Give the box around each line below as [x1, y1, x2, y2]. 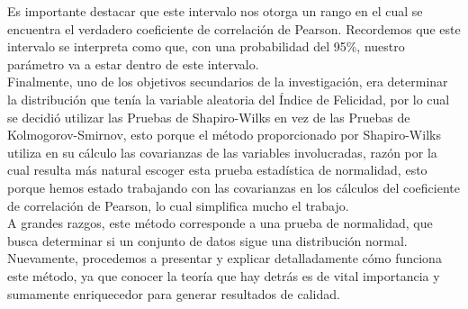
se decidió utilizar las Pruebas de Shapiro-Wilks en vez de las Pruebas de [7, 107, 410, 126]
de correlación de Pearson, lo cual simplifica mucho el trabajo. [7, 195, 349, 214]
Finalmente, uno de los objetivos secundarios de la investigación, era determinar [7, 72, 448, 91]
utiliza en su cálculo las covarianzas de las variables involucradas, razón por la [7, 142, 437, 161]
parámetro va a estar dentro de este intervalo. [7, 54, 259, 73]
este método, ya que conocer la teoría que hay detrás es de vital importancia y [7, 266, 440, 285]
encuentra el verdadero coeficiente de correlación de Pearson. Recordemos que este [7, 19, 461, 38]
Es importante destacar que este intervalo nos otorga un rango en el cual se [7, 2, 423, 20]
